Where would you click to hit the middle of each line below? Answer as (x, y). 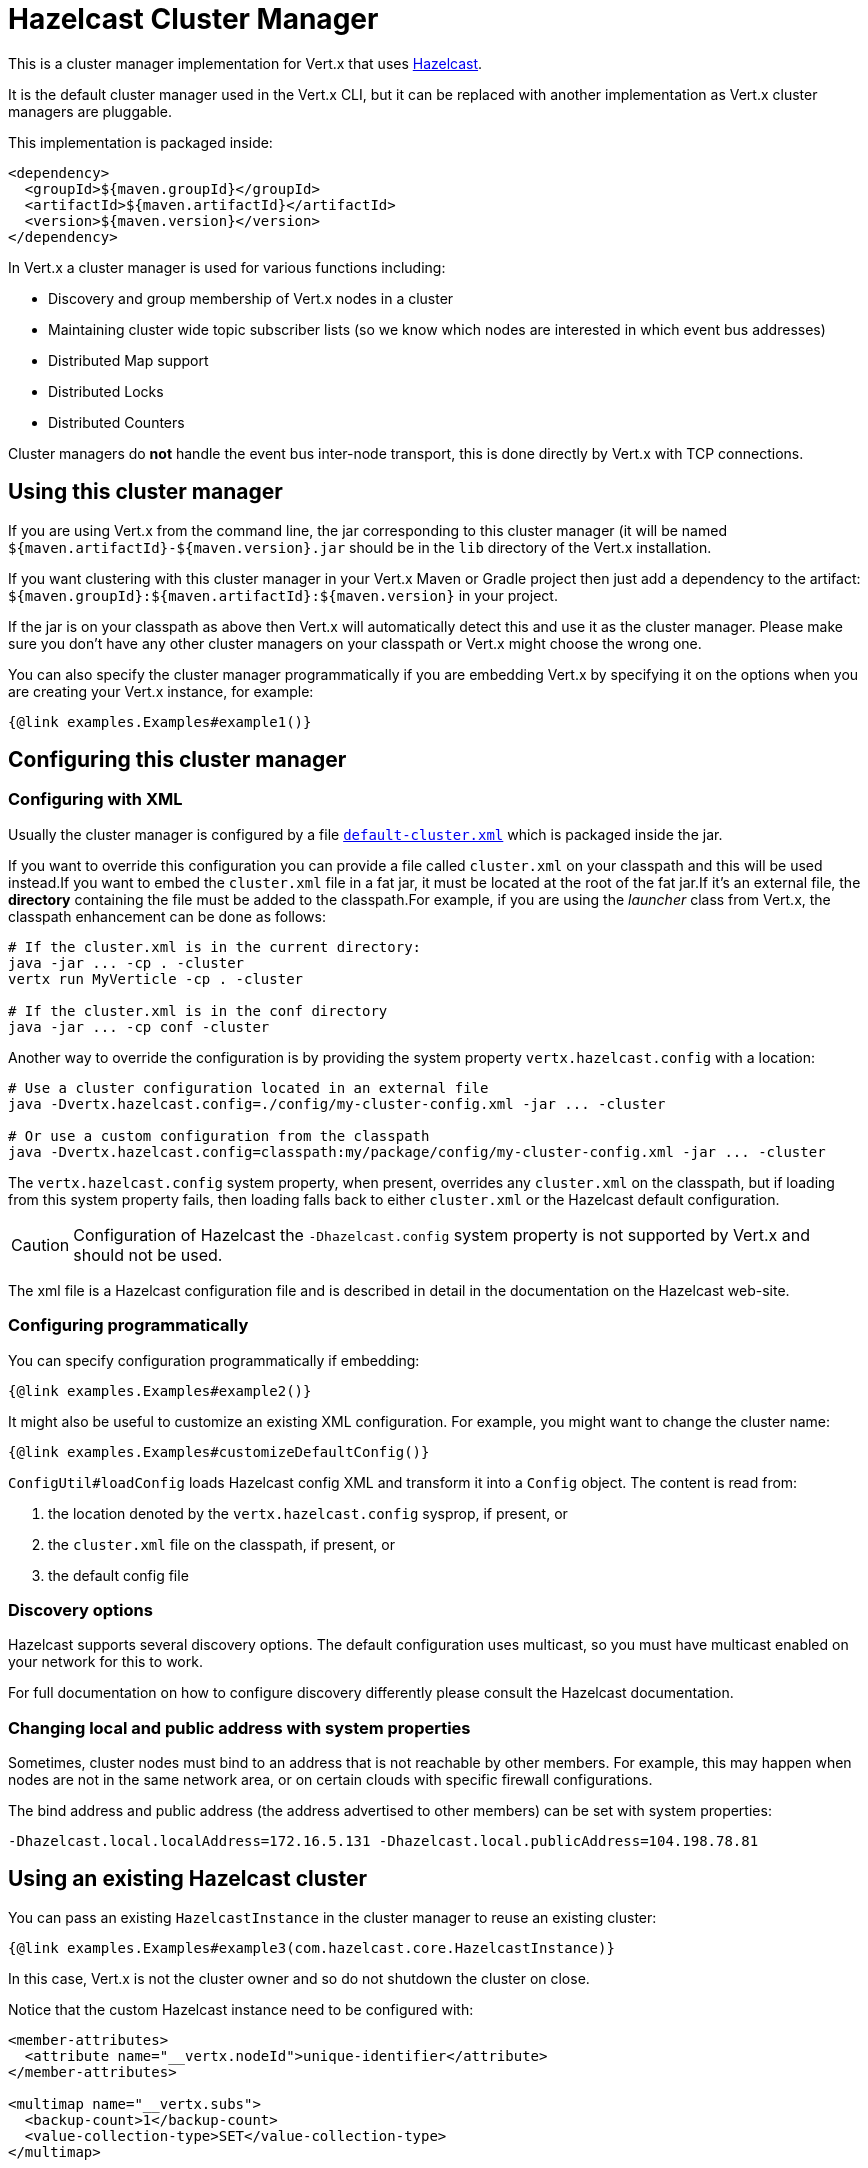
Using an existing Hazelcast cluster (188, 1879)
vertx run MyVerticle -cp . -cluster (156, 978)
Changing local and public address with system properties (239, 1727)
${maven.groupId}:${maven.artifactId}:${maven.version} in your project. (283, 595)
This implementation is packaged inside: (140, 142)
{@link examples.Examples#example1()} (160, 721)
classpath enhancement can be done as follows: (167, 916)
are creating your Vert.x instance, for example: (161, 691)
